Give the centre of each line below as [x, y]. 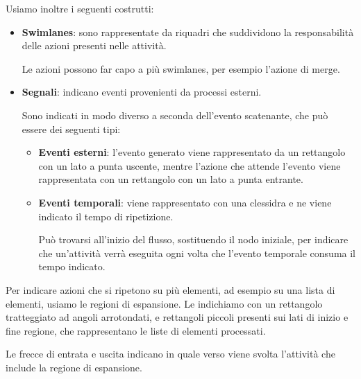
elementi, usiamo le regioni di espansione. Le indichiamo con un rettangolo [164, 303]
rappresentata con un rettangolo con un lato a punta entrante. [171, 179]
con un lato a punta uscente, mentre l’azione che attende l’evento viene [190, 165]
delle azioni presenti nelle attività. [94, 45]
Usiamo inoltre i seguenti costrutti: [80, 8]
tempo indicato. [72, 266]
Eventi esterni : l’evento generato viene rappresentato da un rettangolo [192, 152]
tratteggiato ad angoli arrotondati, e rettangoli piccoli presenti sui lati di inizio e [177, 317]
